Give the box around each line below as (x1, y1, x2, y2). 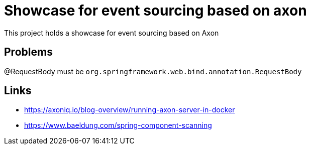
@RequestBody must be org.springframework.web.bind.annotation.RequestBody (4, 67, 302, 76)
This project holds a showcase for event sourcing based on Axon (4, 28, 219, 37)
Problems (4, 46, 53, 59)
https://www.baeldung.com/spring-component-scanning (24, 121, 212, 130)
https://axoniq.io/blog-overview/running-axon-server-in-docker (24, 105, 235, 114)
